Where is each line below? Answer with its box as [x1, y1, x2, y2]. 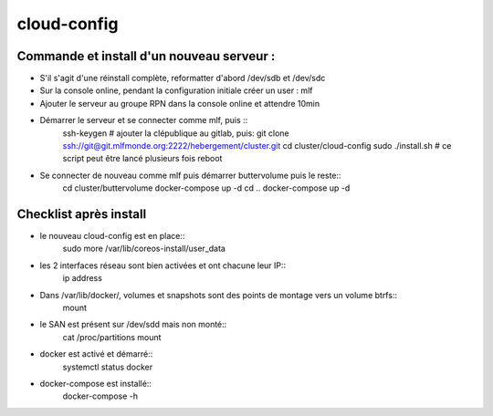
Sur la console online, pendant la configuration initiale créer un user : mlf [39, 85, 313, 96]
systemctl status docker [62, 361, 153, 372]
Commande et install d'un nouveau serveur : [16, 48, 276, 64]
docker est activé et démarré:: [39, 348, 153, 359]
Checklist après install [16, 206, 147, 222]
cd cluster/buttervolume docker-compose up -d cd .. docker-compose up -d [62, 182, 351, 193]
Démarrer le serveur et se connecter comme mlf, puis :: [39, 115, 248, 126]
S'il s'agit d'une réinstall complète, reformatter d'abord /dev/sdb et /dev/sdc [39, 73, 326, 84]
